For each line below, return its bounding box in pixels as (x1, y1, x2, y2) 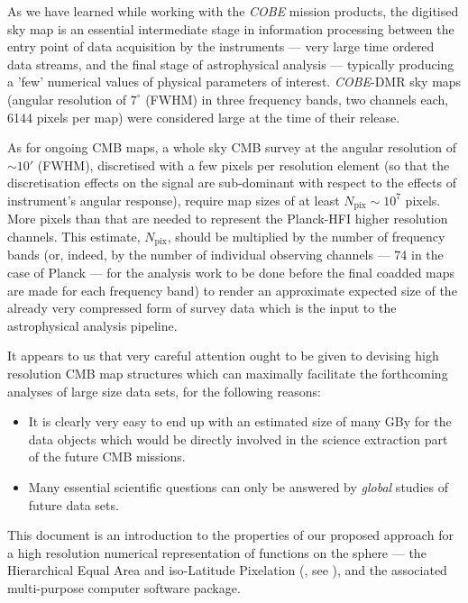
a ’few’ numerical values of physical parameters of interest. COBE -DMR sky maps (7, 72, 462, 91)
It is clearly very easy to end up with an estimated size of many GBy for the (28, 412, 452, 431)
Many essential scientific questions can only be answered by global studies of (28, 477, 448, 496)
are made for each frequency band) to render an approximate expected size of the (7, 280, 457, 299)
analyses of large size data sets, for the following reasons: (7, 381, 321, 400)
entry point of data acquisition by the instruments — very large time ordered (7, 37, 435, 56)
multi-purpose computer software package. (7, 578, 241, 597)
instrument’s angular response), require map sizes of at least (7, 190, 340, 209)
